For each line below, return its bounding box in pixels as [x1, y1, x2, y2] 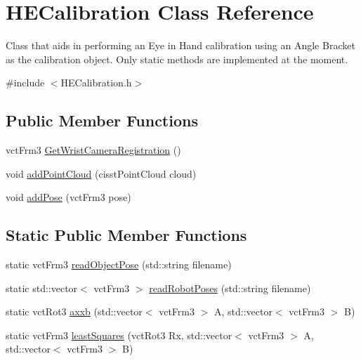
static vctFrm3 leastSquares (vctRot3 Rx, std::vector [6, 327, 232, 342]
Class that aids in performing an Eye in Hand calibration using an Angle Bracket [6, 38, 355, 53]
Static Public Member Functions [6, 224, 247, 246]
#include [6, 75, 45, 90]
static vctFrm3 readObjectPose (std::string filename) [6, 257, 232, 272]
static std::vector [6, 280, 78, 295]
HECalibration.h [60, 75, 132, 90]
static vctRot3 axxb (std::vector [6, 304, 143, 319]
